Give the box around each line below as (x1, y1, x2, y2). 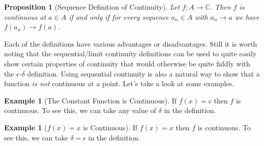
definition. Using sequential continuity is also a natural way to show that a (27, 68, 260, 79)
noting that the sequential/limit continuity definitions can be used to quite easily (4, 48, 257, 59)
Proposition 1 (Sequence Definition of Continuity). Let (4, 2, 180, 12)
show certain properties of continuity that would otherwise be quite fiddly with (4, 58, 250, 68)
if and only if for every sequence (69, 11, 169, 22)
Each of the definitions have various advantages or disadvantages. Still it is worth (4, 38, 257, 49)
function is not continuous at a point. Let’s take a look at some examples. (4, 78, 234, 89)
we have (234, 11, 259, 22)
